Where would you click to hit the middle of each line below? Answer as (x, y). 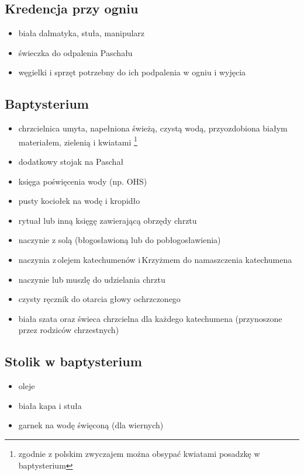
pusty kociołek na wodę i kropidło (79, 201)
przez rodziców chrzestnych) (69, 330)
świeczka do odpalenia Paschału (75, 52)
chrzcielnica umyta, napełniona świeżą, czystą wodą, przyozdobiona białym (153, 128)
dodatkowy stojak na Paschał (71, 162)
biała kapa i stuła (50, 405)
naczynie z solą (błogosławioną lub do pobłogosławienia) (120, 240)
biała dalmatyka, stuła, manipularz (82, 33)
